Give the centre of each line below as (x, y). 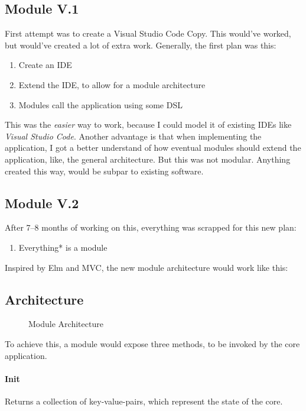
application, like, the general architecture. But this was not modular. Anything (148, 159)
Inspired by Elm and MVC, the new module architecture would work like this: (147, 267)
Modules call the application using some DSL (100, 104)
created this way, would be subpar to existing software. (104, 171)
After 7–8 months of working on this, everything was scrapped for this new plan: (151, 227)
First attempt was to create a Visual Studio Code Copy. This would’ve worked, (148, 33)
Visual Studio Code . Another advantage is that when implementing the (133, 136)
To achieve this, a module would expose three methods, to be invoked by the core (152, 343)
